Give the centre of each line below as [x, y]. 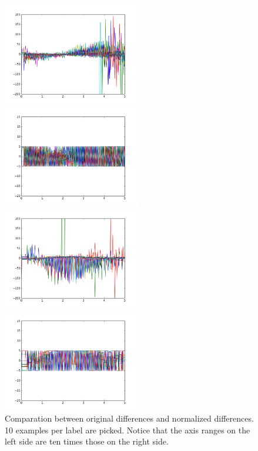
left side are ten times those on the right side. [87, 441]
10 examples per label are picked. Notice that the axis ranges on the [128, 430]
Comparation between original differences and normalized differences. [129, 418]
